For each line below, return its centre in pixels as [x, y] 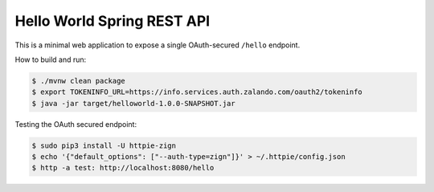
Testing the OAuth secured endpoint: [76, 124]
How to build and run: [51, 59]
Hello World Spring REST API [113, 21]
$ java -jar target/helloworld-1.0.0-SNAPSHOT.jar [134, 103]
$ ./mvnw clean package [79, 81]
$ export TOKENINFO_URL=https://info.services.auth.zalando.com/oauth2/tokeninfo [197, 92]
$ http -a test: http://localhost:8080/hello [123, 168]
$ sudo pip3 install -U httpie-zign [104, 145]
